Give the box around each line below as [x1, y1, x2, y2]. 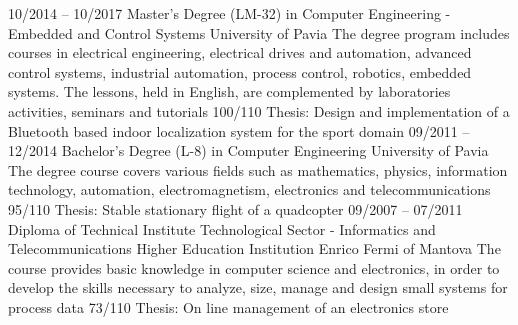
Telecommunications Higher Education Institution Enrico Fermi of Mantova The [8, 238, 501, 259]
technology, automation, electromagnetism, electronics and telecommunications [8, 179, 491, 200]
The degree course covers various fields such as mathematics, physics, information [8, 159, 508, 180]
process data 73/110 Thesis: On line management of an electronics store [8, 296, 449, 317]
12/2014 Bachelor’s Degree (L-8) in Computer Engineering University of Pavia [8, 140, 489, 161]
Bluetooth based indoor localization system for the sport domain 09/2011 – [8, 120, 470, 141]
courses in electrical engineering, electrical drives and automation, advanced [8, 42, 472, 63]
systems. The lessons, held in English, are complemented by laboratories [8, 81, 451, 102]
